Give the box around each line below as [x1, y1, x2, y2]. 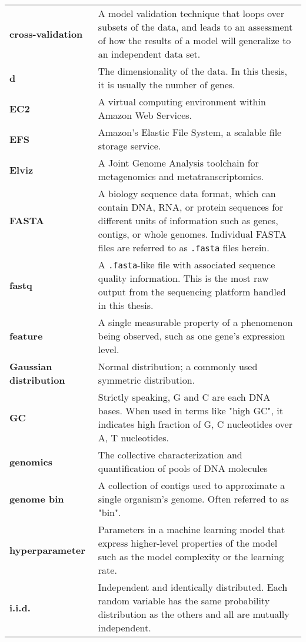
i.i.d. [9, 600, 31, 614]
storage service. [98, 139, 161, 152]
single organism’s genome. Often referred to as [98, 492, 289, 505]
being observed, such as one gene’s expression [98, 329, 285, 342]
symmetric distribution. [98, 373, 195, 387]
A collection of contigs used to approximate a [98, 478, 285, 492]
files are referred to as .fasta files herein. [98, 241, 270, 254]
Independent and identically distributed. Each [98, 580, 288, 594]
